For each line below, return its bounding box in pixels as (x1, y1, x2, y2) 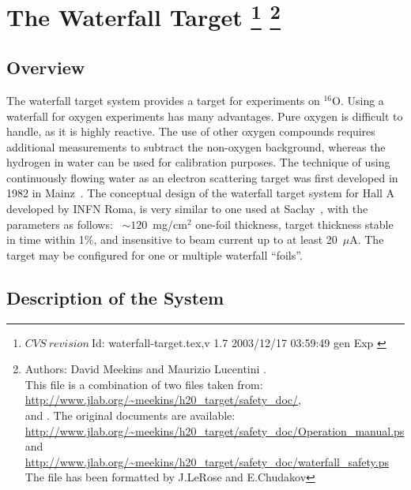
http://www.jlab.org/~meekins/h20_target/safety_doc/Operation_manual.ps (25, 422, 405, 439)
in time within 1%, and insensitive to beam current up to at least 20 (6, 231, 337, 248)
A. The (349, 231, 384, 248)
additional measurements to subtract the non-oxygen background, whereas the (6, 138, 386, 155)
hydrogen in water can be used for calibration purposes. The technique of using (6, 154, 390, 170)
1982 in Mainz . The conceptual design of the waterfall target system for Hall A (6, 185, 395, 201)
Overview (6, 55, 85, 80)
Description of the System (6, 285, 224, 309)
